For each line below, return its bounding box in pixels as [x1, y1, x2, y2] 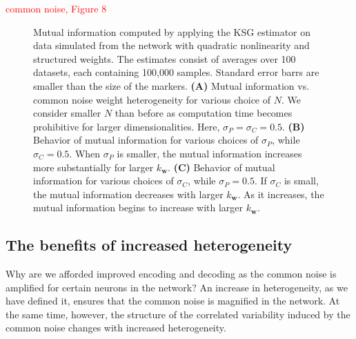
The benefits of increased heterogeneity [6, 234, 293, 255]
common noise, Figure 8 [6, 1, 107, 15]
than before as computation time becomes [115, 106, 293, 120]
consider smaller [33, 106, 101, 120]
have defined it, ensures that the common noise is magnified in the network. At [6, 293, 340, 308]
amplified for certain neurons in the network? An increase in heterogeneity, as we [6, 280, 348, 294]
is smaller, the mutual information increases [117, 146, 302, 160]
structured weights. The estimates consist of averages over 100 [33, 51, 296, 66]
